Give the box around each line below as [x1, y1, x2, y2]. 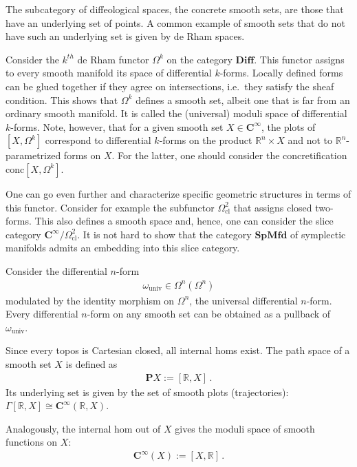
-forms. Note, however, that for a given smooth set [10, 119, 224, 134]
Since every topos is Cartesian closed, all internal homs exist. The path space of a [6, 343, 350, 357]
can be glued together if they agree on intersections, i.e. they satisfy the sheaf [6, 79, 334, 93]
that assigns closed [233, 200, 312, 214]
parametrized [6, 148, 61, 163]
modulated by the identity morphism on [6, 293, 175, 307]
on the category [166, 52, 232, 66]
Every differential [6, 307, 78, 321]
